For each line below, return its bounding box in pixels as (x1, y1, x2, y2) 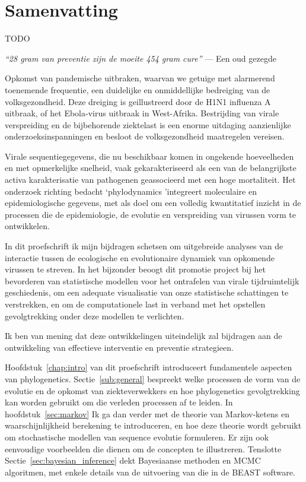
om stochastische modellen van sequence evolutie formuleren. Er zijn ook (5, 430, 269, 443)
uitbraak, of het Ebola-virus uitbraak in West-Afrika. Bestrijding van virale (5, 107, 279, 119)
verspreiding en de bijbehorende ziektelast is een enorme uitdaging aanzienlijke (5, 118, 291, 131)
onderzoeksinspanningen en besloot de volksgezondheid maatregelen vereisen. (5, 130, 285, 142)
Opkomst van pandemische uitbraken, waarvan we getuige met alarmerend (5, 72, 275, 84)
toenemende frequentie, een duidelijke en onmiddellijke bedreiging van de (5, 83, 270, 96)
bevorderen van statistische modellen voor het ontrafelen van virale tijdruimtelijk (5, 274, 299, 287)
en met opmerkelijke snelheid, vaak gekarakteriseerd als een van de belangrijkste (5, 161, 297, 174)
